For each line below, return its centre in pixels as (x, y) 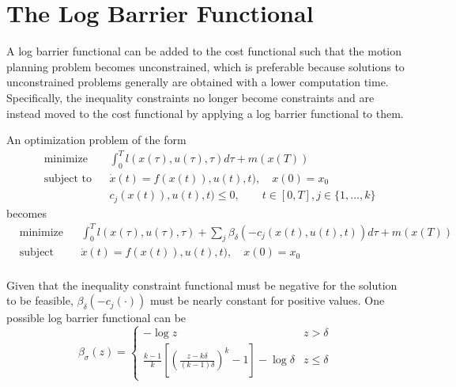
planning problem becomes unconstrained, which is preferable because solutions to (205, 66)
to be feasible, (40, 300)
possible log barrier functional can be (96, 318)
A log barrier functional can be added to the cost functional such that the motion (204, 51)
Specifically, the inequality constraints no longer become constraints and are (190, 97)
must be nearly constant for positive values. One (267, 300)
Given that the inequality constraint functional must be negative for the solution (202, 285)
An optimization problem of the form (96, 140)
